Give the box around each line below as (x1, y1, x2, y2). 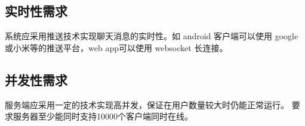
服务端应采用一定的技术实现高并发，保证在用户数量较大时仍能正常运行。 (5, 98, 289, 111)
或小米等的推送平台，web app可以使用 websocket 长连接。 (5, 41, 228, 53)
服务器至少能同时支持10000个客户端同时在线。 (13, 110, 193, 122)
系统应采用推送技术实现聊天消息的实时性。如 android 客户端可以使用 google (5, 30, 298, 42)
